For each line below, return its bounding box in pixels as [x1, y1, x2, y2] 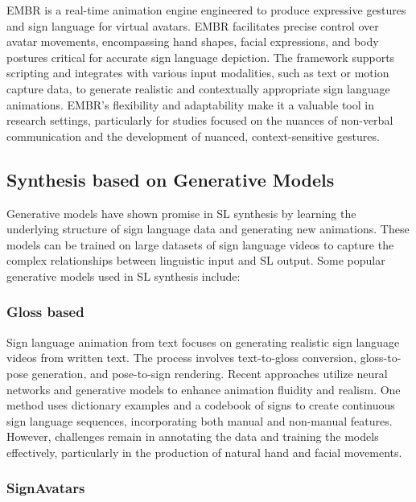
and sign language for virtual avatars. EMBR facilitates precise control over [6, 17, 379, 34]
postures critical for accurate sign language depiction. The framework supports [6, 48, 395, 65]
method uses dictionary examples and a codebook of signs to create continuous [6, 397, 395, 414]
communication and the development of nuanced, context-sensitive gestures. [6, 127, 380, 144]
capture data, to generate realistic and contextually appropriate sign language [6, 80, 390, 97]
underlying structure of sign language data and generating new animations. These [6, 220, 410, 237]
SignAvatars [6, 478, 85, 498]
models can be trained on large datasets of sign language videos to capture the [6, 236, 394, 253]
